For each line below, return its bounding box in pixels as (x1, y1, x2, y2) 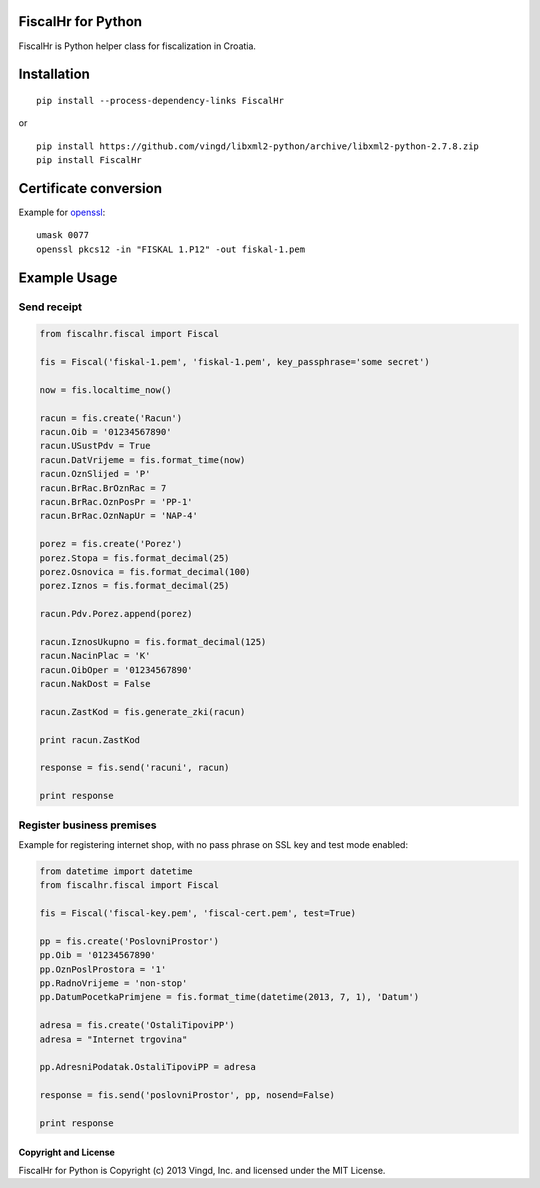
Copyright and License (18, 1146, 115, 1158)
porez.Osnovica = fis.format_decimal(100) (39, 566, 251, 577)
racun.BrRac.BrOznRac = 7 (39, 482, 167, 494)
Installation (18, 66, 90, 83)
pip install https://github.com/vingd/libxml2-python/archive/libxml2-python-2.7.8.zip (36, 140, 480, 152)
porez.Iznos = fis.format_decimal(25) (39, 580, 230, 592)
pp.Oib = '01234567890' (39, 950, 157, 961)
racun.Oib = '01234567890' (39, 426, 172, 438)
